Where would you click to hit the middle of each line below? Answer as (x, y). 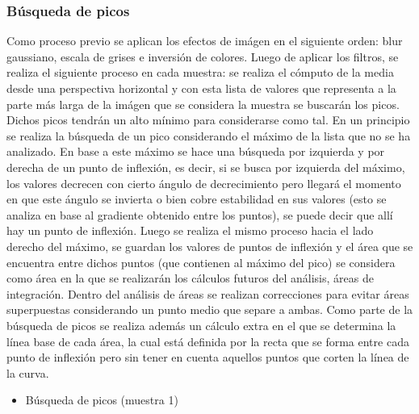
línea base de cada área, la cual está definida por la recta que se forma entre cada (208, 341)
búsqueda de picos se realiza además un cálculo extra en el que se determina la (201, 325)
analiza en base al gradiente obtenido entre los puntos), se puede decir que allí (200, 214)
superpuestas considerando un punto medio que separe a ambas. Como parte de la (210, 309)
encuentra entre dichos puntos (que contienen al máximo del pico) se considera (201, 262)
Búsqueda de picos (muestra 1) (102, 400)
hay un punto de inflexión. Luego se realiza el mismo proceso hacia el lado (190, 230)
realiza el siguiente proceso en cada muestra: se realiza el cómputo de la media (200, 72)
